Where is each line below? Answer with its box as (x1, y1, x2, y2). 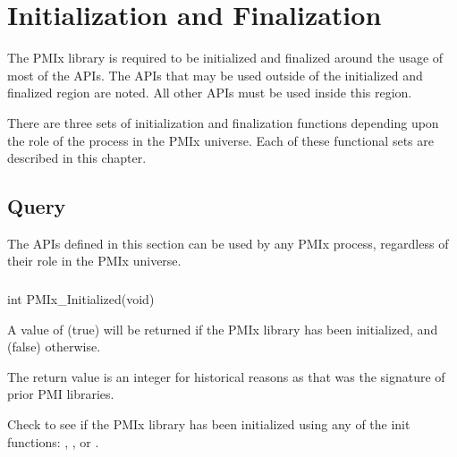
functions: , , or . (7, 432, 99, 451)
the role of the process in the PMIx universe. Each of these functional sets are (7, 131, 434, 149)
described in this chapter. (7, 148, 147, 167)
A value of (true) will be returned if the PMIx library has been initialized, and (7, 319, 438, 338)
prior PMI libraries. (7, 385, 114, 403)
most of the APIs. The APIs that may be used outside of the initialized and (7, 65, 423, 84)
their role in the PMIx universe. (7, 251, 182, 270)
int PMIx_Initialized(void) (7, 290, 155, 308)
